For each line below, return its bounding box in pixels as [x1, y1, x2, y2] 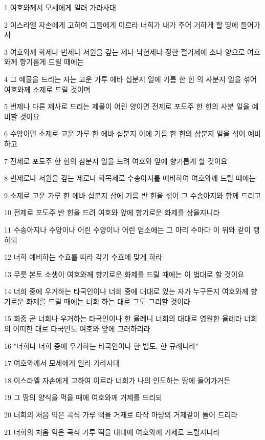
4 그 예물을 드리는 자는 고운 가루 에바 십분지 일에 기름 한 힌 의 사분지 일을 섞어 [4, 73, 257, 84]
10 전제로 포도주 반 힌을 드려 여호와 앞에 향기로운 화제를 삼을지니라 [4, 207, 220, 218]
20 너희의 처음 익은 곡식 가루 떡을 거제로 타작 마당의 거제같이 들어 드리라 [4, 409, 238, 420]
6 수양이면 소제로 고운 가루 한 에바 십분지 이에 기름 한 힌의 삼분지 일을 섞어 [4, 128, 246, 139]
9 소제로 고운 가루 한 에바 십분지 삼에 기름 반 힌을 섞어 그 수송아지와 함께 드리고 [4, 190, 261, 200]
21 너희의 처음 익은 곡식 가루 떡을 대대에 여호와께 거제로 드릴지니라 [4, 426, 220, 437]
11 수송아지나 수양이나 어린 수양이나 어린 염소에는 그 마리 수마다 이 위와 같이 [4, 224, 251, 235]
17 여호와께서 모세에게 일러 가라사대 [4, 358, 120, 368]
